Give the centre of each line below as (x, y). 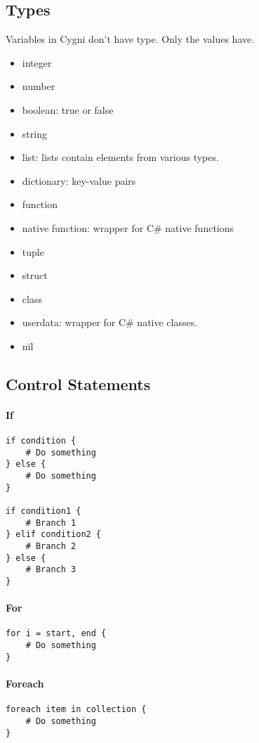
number (39, 86)
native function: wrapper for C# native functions (128, 227)
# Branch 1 (51, 523)
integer (37, 62)
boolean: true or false (68, 109)
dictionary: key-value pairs (79, 180)
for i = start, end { (56, 634)
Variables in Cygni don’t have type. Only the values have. (130, 39)
